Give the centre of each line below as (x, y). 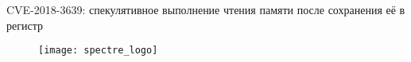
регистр (25, 25)
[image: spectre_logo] (98, 51)
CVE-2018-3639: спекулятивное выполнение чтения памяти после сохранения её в (206, 9)
